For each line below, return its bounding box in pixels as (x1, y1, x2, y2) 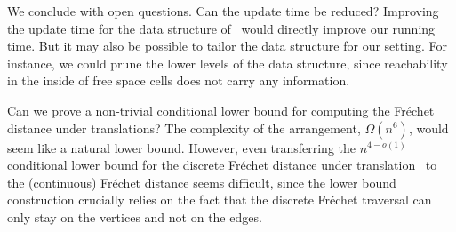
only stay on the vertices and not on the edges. (7, 207, 262, 226)
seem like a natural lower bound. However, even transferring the (7, 138, 356, 156)
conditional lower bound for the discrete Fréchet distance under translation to (7, 156, 437, 174)
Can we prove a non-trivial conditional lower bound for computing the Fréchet (7, 100, 435, 119)
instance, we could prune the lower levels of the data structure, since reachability (7, 53, 448, 72)
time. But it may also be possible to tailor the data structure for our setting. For (7, 36, 447, 55)
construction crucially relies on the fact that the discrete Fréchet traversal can (7, 190, 432, 209)
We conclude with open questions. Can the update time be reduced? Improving (7, 2, 439, 20)
